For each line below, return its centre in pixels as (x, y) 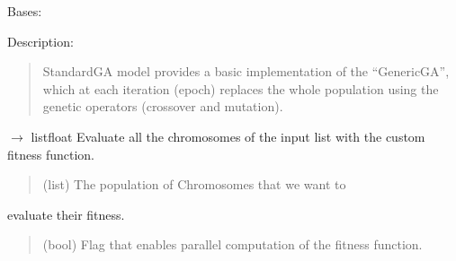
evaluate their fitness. (66, 214)
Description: (40, 41)
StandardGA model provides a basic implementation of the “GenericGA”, (246, 71)
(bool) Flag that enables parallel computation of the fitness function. (232, 244)
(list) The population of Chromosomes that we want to (194, 184)
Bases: (25, 11)
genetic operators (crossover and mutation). (163, 106)
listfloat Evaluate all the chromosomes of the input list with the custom (228, 136)
